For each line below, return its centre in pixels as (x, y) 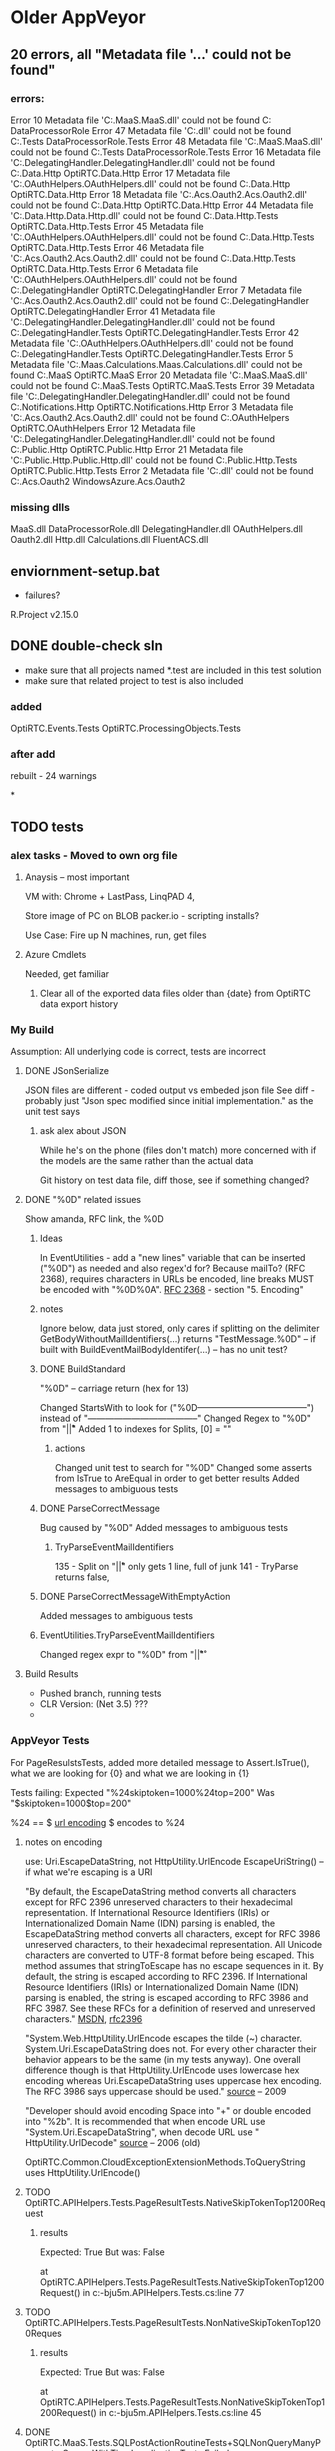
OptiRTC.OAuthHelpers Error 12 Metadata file (103, 428)
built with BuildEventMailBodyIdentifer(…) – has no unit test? (163, 1350)
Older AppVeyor (78, 17)
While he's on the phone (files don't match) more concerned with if (178, 1150)
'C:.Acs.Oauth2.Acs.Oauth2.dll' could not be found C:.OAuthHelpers (150, 417)
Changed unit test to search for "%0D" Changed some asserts (183, 1468)
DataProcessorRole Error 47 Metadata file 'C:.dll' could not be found (151, 130)
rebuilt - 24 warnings (53, 776)
